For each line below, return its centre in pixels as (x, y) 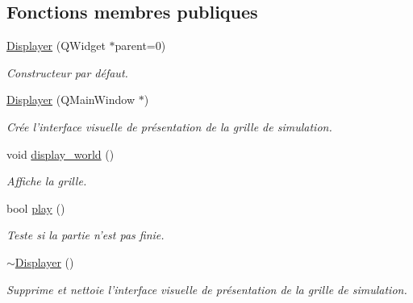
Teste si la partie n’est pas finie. (86, 235)
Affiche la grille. (47, 181)
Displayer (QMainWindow (71, 100)
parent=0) (140, 46)
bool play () (36, 208)
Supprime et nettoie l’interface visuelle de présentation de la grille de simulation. (207, 289)
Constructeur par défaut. (67, 72)
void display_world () (60, 154)
